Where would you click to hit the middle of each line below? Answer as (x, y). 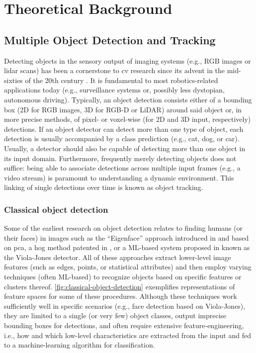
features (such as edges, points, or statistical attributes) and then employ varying (128, 267)
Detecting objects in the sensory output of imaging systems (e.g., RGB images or (128, 60)
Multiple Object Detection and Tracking (110, 40)
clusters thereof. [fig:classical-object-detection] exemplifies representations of (120, 286)
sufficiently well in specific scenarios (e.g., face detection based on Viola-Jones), (125, 306)
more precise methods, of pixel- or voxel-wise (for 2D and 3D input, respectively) (128, 119)
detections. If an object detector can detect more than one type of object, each (124, 129)
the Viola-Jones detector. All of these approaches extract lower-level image (118, 257)
